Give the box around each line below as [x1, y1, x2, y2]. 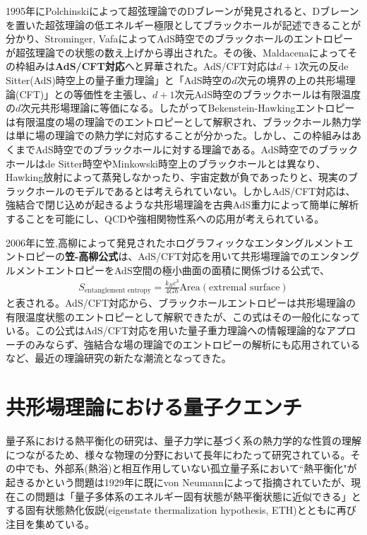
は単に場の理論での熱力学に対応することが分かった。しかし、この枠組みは [6, 128, 351, 143]
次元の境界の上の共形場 [236, 72, 346, 87]
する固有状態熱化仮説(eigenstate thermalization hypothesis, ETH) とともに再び [6, 502, 356, 517]
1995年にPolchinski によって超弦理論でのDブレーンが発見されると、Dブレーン [6, 4, 359, 18]
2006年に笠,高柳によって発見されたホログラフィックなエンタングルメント [6, 235, 344, 249]
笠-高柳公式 [65, 249, 119, 264]
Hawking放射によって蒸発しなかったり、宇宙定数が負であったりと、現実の [6, 170, 348, 184]
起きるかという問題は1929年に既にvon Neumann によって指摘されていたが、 [6, 474, 351, 489]
